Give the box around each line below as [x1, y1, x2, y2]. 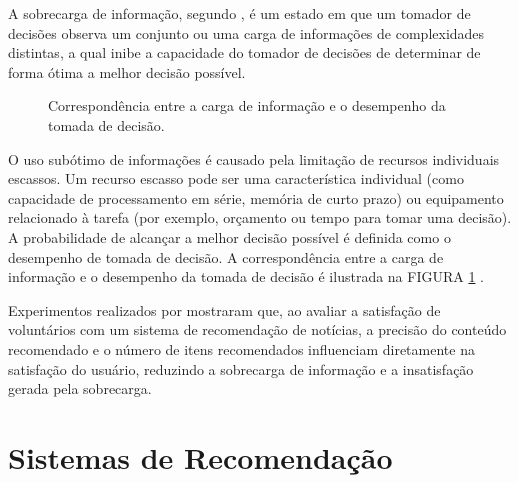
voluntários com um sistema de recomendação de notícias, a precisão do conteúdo [8, 319, 507, 340]
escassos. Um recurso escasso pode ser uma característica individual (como [8, 168, 464, 189]
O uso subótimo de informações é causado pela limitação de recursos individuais [8, 148, 500, 169]
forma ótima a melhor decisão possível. [8, 61, 246, 82]
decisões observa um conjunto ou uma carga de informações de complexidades [8, 22, 485, 43]
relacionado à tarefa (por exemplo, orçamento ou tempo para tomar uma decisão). [8, 207, 512, 228]
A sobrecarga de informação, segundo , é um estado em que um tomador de [8, 3, 471, 23]
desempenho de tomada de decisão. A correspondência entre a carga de [8, 246, 444, 267]
